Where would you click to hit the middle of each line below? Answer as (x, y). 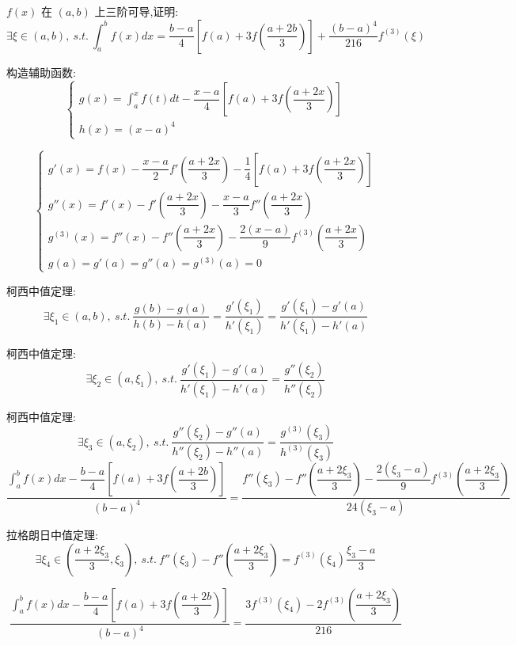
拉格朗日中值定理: (52, 535)
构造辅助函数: (41, 72)
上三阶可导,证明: (137, 11)
